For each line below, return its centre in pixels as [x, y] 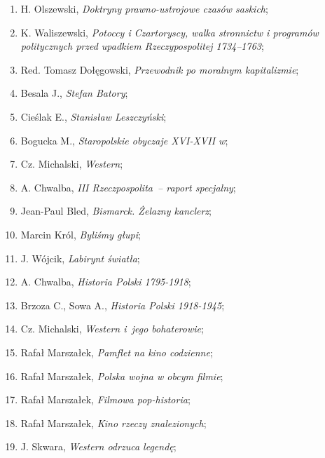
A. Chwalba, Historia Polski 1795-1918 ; [106, 282]
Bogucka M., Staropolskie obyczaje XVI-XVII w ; [124, 140]
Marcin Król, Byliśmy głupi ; [81, 234]
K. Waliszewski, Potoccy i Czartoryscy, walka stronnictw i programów [170, 32]
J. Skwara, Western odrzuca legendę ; [98, 446]
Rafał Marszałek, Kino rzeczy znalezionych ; [113, 423]
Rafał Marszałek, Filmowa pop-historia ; [105, 399]
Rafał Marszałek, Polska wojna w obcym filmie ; [122, 376]
